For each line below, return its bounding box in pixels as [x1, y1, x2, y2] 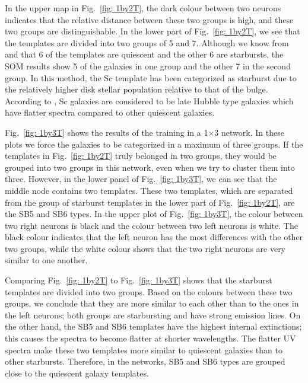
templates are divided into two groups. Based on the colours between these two [5, 285, 293, 298]
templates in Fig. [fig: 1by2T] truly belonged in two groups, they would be [5, 149, 277, 162]
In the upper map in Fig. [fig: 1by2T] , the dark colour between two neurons [5, 2, 281, 14]
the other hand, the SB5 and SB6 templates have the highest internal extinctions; [5, 320, 302, 333]
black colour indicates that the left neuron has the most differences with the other [5, 231, 303, 243]
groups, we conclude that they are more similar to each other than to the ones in [5, 297, 299, 309]
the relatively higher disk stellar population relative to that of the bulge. [5, 83, 268, 95]
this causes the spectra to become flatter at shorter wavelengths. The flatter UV [5, 332, 296, 344]
